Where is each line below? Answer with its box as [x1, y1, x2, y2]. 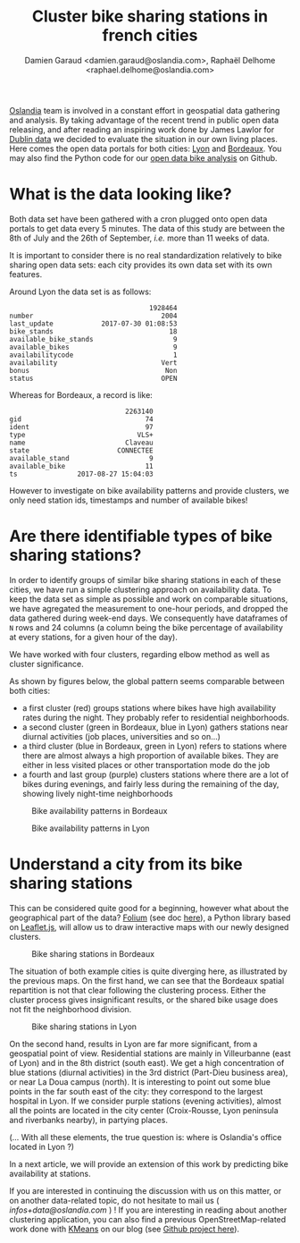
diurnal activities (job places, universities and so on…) [21, 731, 221, 741]
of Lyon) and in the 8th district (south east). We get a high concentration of [9, 1057, 285, 1068]
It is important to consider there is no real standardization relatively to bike [9, 249, 283, 260]
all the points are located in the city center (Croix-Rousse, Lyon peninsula [9, 1104, 279, 1115]
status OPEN [9, 374, 178, 383]
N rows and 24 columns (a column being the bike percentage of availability [9, 621, 284, 632]
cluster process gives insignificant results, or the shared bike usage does [9, 994, 279, 1005]
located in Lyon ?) [9, 1141, 74, 1152]
